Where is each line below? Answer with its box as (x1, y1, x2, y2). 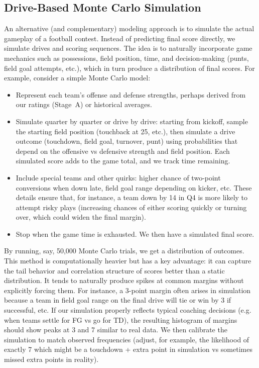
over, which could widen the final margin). (16, 212, 146, 222)
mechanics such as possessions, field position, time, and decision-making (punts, (4, 52, 249, 63)
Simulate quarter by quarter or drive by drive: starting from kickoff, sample (16, 116, 248, 126)
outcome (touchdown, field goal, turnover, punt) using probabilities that (16, 136, 238, 146)
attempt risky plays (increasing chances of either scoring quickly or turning (16, 202, 247, 212)
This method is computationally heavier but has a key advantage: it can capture (4, 255, 251, 266)
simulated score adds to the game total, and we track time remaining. (16, 155, 230, 166)
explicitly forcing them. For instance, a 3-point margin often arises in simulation (4, 285, 251, 295)
